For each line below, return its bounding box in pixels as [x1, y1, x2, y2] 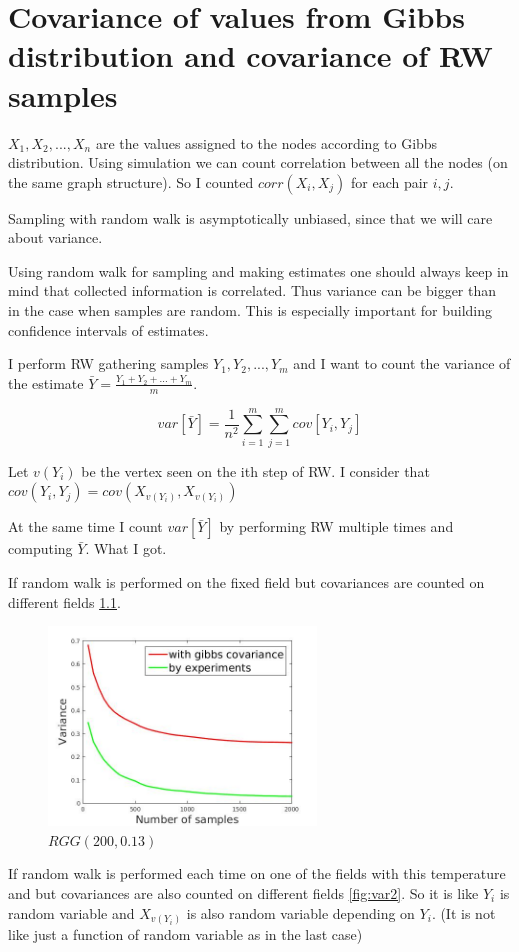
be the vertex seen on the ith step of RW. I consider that [81, 460, 430, 481]
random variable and [8, 902, 135, 923]
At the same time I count [8, 516, 163, 537]
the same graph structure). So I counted [8, 171, 254, 192]
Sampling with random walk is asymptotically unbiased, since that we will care [8, 207, 493, 228]
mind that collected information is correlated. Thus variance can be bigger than [8, 280, 497, 301]
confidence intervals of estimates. [8, 319, 209, 340]
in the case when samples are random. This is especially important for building [8, 300, 493, 321]
